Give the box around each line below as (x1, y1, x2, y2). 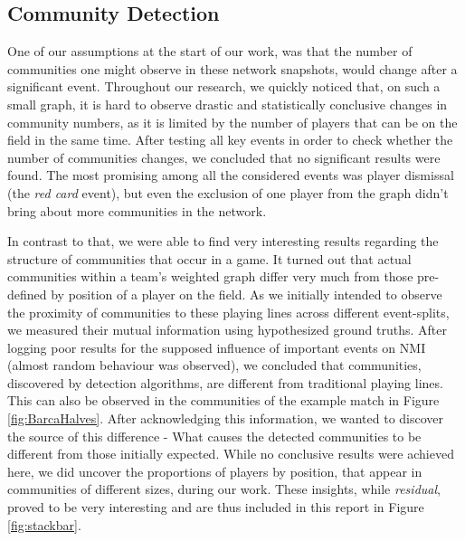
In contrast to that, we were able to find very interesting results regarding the (7, 232, 439, 251)
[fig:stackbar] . (7, 515, 81, 534)
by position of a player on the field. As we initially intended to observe (51, 284, 442, 303)
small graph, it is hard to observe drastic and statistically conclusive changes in (7, 94, 448, 113)
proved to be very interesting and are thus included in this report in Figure (7, 498, 424, 517)
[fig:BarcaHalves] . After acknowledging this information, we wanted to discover (7, 409, 444, 428)
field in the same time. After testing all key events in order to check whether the (7, 130, 453, 149)
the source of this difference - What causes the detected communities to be (7, 426, 422, 445)
